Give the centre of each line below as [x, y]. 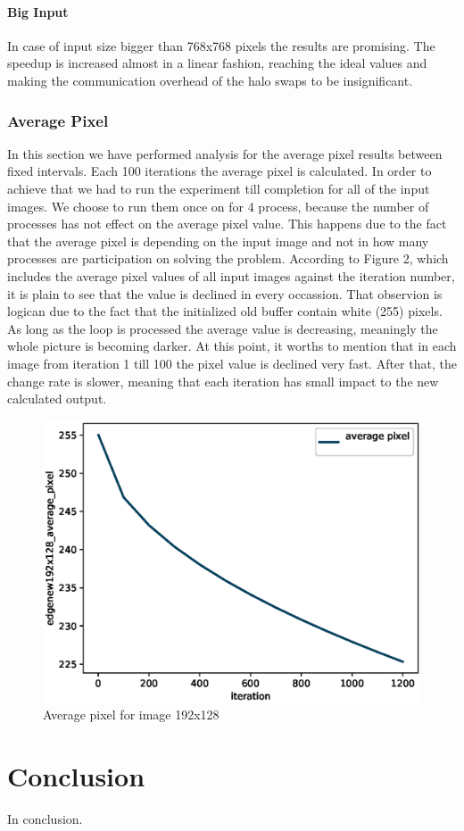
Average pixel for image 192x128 [131, 715]
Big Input [38, 11]
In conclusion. [45, 818]
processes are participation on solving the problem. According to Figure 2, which [228, 258]
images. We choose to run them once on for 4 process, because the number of [218, 206]
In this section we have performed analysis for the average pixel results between [225, 153]
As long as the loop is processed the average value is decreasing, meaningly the [223, 328]
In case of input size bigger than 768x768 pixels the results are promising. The [221, 45]
